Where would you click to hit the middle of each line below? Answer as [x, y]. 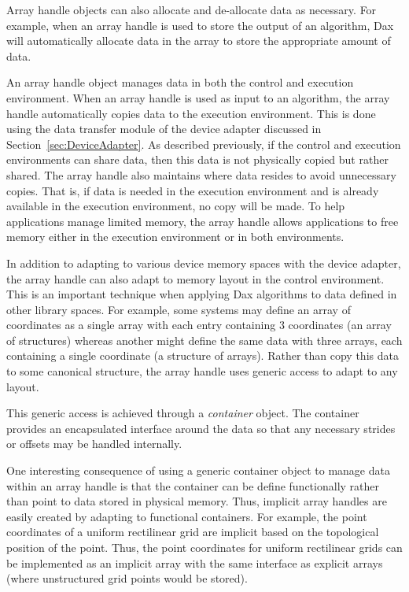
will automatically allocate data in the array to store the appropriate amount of [199, 41]
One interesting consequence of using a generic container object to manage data [198, 470]
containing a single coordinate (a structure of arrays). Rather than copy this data [203, 355]
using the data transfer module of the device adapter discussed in [164, 129]
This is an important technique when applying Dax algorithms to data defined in [202, 294]
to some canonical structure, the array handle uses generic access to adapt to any [202, 371]
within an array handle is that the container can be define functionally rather [193, 485]
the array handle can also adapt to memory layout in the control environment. [195, 278]
